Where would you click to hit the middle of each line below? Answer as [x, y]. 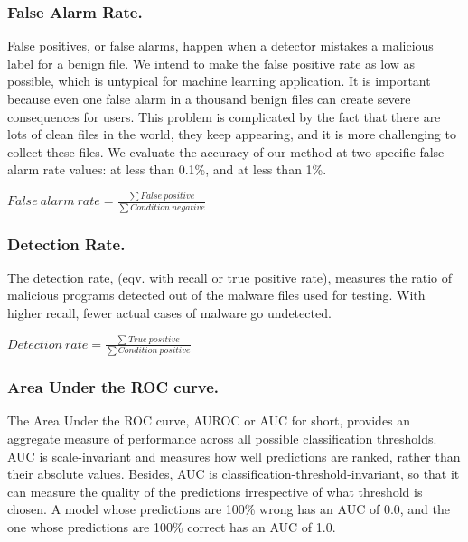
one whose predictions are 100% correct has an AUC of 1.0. [172, 527]
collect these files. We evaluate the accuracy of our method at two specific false [226, 151]
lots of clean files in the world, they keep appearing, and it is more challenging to [232, 134]
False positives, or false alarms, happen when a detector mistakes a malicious [220, 46]
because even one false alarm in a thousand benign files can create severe [209, 98]
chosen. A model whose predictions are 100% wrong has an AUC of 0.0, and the [229, 509]
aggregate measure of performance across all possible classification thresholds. [222, 439]
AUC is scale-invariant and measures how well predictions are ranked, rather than [234, 456]
